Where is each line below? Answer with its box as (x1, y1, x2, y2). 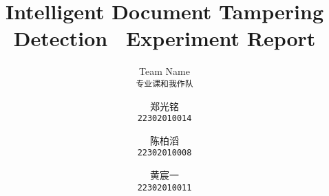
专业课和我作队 (136, 78, 193, 89)
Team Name (139, 64, 190, 78)
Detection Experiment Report (13, 24, 316, 52)
